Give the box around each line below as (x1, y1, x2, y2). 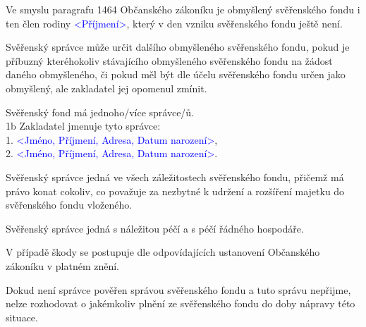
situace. (6, 309, 38, 324)
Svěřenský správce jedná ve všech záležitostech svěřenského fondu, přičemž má (6, 169, 344, 184)
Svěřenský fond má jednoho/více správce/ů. (6, 104, 195, 119)
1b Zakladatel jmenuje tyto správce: (6, 118, 161, 133)
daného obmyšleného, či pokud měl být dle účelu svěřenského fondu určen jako (6, 67, 346, 82)
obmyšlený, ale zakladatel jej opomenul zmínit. (6, 80, 207, 95)
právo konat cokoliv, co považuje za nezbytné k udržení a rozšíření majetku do (6, 183, 345, 198)
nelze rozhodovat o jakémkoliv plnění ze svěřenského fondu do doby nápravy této (6, 296, 355, 311)
